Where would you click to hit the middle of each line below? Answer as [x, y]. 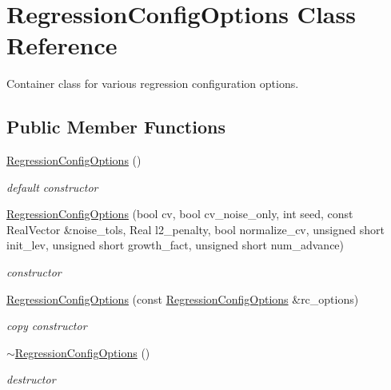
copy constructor [47, 326]
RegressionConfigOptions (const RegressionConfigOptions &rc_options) [183, 298]
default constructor [52, 187]
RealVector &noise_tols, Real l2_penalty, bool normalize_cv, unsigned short [195, 229]
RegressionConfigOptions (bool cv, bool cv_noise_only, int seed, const [180, 214]
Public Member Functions [116, 127]
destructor [31, 379]
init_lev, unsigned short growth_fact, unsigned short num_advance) [176, 245]
